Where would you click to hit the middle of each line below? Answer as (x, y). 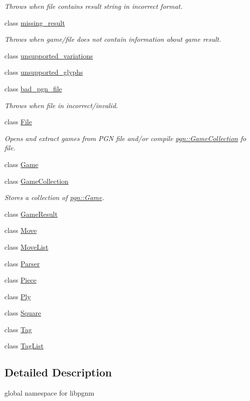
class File (18, 122)
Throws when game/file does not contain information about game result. (113, 39)
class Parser (22, 263)
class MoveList (27, 246)
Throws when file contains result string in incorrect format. (94, 6)
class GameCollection (37, 181)
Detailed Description (58, 372)
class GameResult (31, 214)
